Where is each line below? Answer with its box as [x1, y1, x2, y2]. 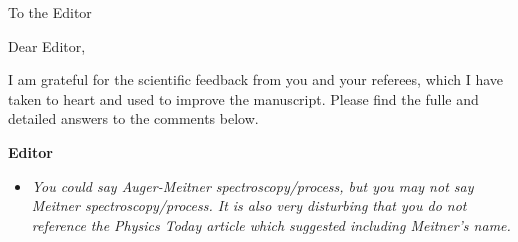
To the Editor [8, 2, 92, 22]
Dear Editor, [8, 35, 86, 56]
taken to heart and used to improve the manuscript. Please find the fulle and [8, 88, 479, 109]
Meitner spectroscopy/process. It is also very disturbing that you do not [31, 195, 467, 216]
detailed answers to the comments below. [8, 108, 259, 129]
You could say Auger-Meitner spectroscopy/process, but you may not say [31, 175, 474, 196]
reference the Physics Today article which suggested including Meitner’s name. [31, 214, 511, 235]
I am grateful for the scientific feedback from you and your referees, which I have [8, 69, 504, 90]
